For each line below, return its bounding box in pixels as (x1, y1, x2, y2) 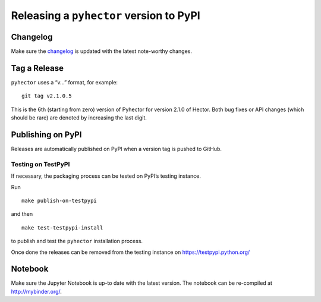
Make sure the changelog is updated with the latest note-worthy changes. (11, 48, 193, 55)
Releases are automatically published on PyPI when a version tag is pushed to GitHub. (11, 146, 222, 153)
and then (11, 210, 33, 218)
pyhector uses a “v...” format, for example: (11, 78, 118, 86)
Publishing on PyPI (11, 130, 82, 140)
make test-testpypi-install (21, 224, 103, 231)
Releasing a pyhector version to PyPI (11, 9, 200, 22)
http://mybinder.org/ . (11, 288, 62, 295)
